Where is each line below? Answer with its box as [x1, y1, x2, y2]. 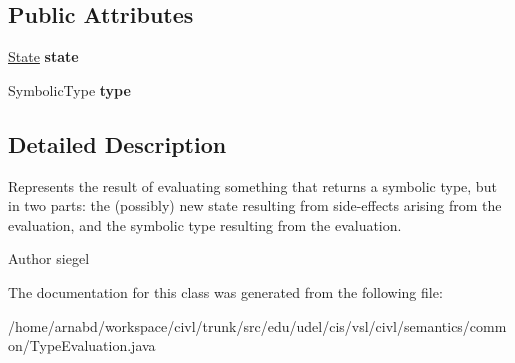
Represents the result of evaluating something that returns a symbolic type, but [8, 175, 497, 196]
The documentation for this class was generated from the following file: [8, 281, 443, 302]
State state [8, 46, 79, 67]
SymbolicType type [8, 79, 131, 100]
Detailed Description [8, 128, 227, 159]
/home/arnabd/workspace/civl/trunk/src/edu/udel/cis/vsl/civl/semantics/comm [8, 315, 507, 336]
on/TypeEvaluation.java [8, 335, 156, 356]
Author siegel [8, 248, 90, 269]
